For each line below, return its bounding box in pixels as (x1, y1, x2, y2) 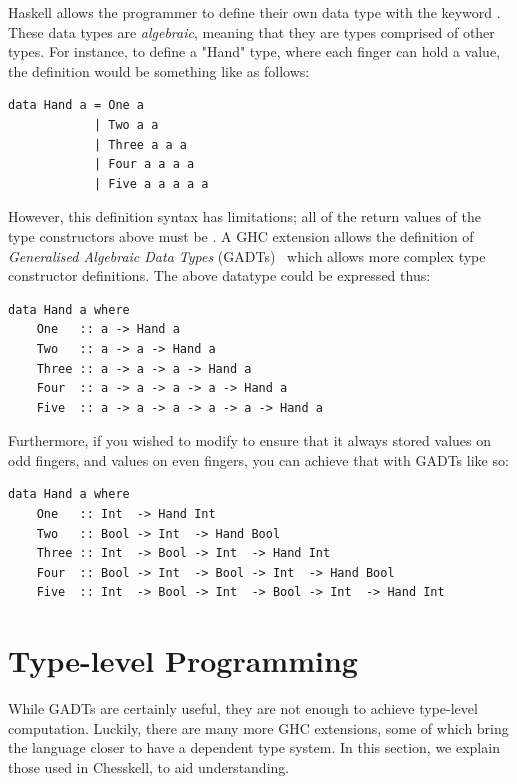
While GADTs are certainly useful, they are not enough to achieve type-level (8, 698, 478, 719)
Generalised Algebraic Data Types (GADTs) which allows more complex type (8, 245, 486, 266)
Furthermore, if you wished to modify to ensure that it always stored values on (8, 430, 491, 451)
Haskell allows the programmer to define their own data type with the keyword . (8, 2, 501, 22)
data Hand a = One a (8, 98, 145, 113)
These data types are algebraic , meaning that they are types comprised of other (8, 21, 495, 42)
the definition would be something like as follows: (8, 60, 310, 81)
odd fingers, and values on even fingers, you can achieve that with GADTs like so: (8, 449, 509, 470)
